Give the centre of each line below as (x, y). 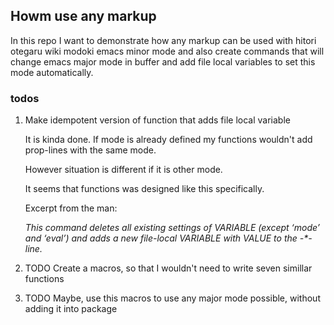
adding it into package (71, 309)
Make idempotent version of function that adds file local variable (157, 120)
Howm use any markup (83, 16)
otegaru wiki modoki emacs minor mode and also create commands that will (167, 51)
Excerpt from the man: (71, 208)
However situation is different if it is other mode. (123, 170)
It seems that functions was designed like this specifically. (144, 189)
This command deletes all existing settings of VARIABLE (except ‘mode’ (172, 228)
